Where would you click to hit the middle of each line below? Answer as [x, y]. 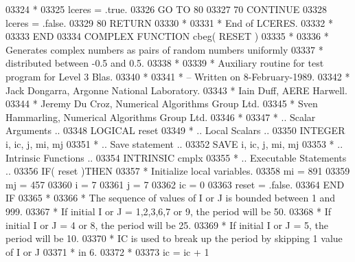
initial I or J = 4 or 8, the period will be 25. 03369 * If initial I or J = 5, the [167, 225]
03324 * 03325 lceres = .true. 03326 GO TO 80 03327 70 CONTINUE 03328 [166, 9]
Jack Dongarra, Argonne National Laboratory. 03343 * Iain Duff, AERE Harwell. [176, 90]
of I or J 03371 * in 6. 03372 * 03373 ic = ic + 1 [107, 251]
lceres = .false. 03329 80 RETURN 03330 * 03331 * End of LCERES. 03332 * [169, 22]
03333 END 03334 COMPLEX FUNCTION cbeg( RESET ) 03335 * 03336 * [167, 36]
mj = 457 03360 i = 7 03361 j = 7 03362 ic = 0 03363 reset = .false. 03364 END [175, 184]
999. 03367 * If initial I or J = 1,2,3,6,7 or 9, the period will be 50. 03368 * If [169, 211]
